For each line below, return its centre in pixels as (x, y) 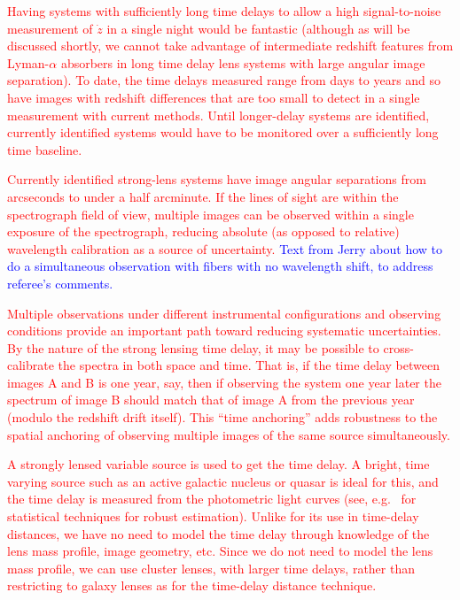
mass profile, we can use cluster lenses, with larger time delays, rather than (211, 568)
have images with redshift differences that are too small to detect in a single (214, 97)
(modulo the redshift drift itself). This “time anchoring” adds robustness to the (222, 417)
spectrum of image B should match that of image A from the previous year (211, 400)
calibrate (31, 365)
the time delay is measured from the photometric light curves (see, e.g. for (212, 499)
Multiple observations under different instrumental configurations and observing (224, 313)
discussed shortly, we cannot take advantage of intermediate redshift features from (230, 46)
